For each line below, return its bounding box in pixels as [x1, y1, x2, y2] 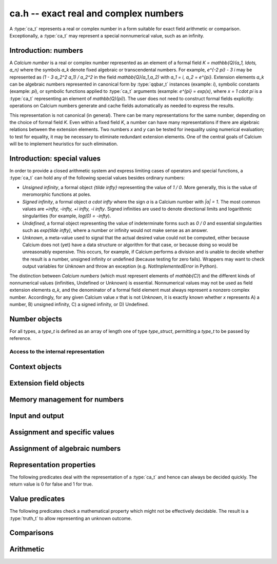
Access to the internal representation [9, 348, 105, 355]
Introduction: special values [9, 154, 101, 163]
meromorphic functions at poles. [22, 191, 92, 197]
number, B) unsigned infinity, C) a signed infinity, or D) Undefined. [9, 301, 149, 308]
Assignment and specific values [9, 428, 115, 436]
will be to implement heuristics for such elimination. [9, 141, 118, 147]
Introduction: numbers [9, 46, 83, 55]
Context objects [9, 362, 62, 371]
